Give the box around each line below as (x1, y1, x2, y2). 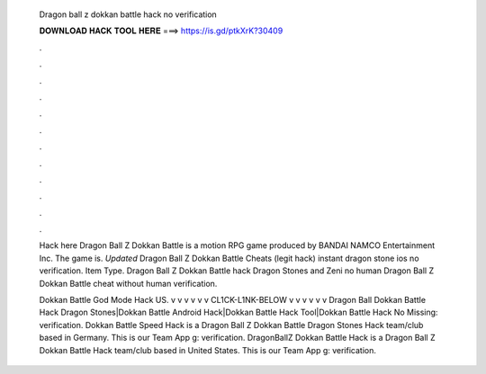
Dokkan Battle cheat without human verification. (39, 278, 218, 289)
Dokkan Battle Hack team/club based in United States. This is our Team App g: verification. (39, 344, 377, 355)
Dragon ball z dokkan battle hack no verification (39, 9, 218, 20)
